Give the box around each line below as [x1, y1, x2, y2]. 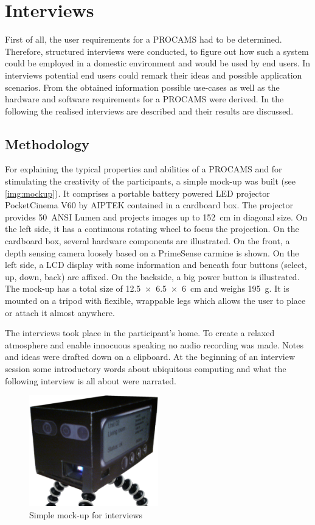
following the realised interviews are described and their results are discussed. [5, 104, 294, 117]
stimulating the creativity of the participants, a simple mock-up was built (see [5, 175, 296, 188]
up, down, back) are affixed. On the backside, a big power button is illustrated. [5, 270, 300, 283]
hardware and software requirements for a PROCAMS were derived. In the [5, 93, 284, 105]
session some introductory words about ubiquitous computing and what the [5, 362, 286, 375]
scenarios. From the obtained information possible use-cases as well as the [5, 80, 280, 93]
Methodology [5, 134, 89, 153]
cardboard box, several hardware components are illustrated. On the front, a [5, 234, 290, 247]
